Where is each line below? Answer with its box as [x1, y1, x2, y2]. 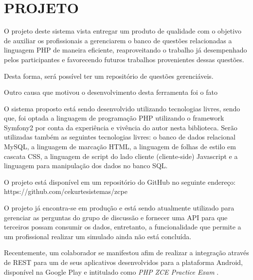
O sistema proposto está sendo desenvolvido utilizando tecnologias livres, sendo [4, 103, 240, 113]
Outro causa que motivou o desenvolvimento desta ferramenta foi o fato [4, 87, 217, 97]
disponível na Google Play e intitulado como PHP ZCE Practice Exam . [4, 266, 219, 277]
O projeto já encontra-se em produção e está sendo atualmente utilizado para [4, 203, 235, 213]
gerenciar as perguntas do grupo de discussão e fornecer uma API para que [4, 212, 228, 222]
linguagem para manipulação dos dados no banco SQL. [4, 160, 168, 171]
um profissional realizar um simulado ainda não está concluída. [4, 231, 192, 241]
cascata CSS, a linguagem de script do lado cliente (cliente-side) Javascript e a [4, 151, 238, 161]
